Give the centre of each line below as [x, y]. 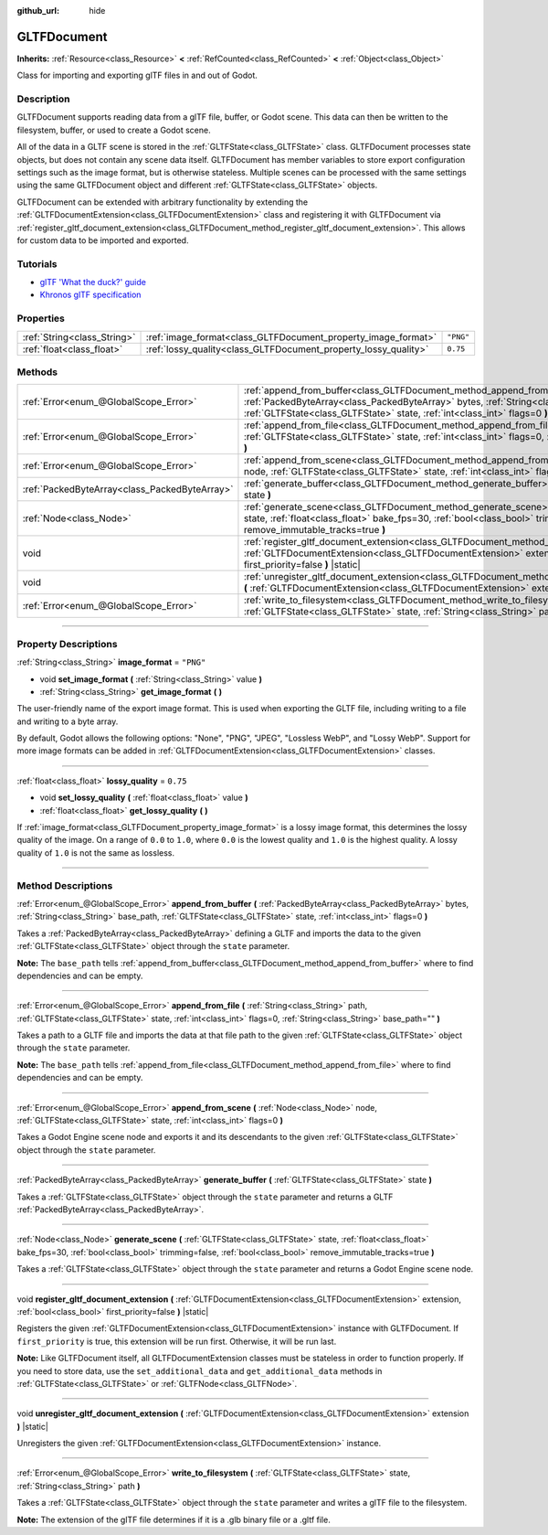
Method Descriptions [65, 885]
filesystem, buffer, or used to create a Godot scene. [114, 130]
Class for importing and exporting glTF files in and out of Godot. [137, 75]
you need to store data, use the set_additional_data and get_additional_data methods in [200, 1370]
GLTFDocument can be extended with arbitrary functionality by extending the [163, 202]
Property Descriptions [67, 644]
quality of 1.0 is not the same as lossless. [96, 853]
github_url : [38, 11]
